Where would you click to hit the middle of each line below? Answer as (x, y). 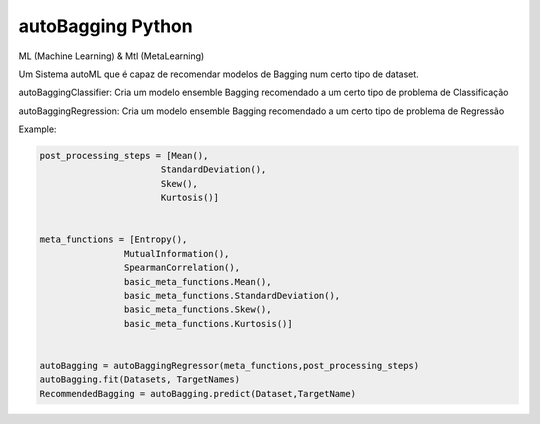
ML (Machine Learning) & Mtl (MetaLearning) (111, 56)
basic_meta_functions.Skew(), (197, 309)
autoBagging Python (106, 26)
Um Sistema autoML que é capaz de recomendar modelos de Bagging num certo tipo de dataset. (218, 74)
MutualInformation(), (176, 253)
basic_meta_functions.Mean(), (197, 281)
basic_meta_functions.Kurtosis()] (208, 323)
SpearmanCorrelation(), (181, 268)
